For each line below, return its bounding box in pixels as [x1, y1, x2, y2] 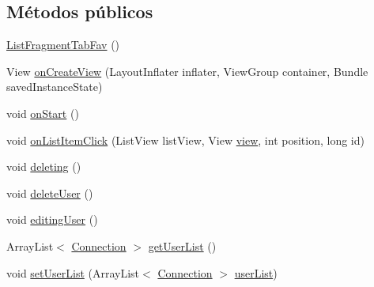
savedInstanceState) [6, 78, 103, 95]
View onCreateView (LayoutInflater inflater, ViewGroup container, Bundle [6, 62, 368, 79]
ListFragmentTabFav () [6, 36, 120, 53]
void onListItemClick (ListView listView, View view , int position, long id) [6, 131, 365, 148]
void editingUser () [6, 211, 98, 228]
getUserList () [148, 237, 217, 254]
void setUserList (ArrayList [6, 264, 140, 281]
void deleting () [6, 158, 81, 175]
